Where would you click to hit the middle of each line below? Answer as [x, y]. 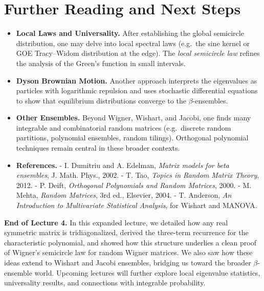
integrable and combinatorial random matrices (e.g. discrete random [124, 127]
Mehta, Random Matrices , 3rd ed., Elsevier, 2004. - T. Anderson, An [124, 195]
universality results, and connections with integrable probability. [105, 283]
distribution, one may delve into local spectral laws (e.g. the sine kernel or [133, 43]
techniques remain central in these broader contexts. [98, 148]
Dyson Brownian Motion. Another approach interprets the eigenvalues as [137, 80]
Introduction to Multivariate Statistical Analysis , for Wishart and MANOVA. [137, 205]
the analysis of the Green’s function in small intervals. [101, 63]
